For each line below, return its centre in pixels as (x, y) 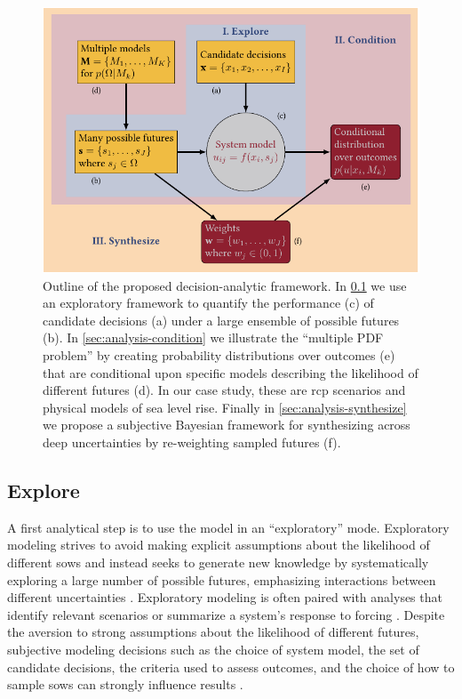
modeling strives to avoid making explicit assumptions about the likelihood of (219, 545)
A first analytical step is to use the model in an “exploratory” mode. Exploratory (228, 527)
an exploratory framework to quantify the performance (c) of (208, 303)
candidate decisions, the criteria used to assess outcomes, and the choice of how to (231, 667)
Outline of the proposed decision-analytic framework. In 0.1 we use (225, 285)
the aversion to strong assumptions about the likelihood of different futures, (213, 632)
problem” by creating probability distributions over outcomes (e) (219, 354)
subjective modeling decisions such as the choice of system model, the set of (213, 649)
